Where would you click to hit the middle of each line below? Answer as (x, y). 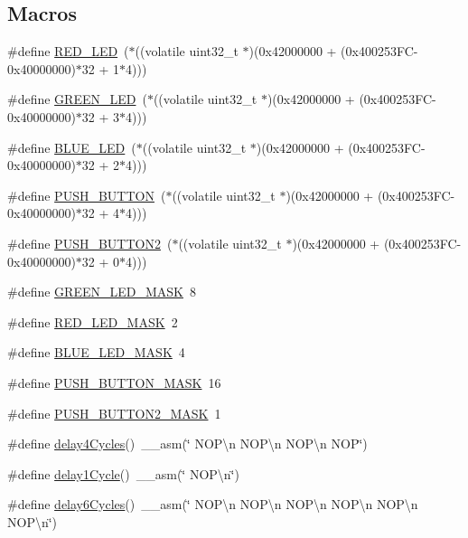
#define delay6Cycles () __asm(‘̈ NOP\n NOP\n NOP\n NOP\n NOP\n (213, 504)
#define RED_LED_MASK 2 (93, 321)
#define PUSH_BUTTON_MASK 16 (114, 382)
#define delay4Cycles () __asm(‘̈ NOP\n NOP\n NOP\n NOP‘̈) (187, 444)
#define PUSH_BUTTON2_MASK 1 (114, 413)
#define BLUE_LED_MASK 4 (96, 352)
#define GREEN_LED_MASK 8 (102, 292)
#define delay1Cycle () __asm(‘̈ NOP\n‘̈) (123, 473)
